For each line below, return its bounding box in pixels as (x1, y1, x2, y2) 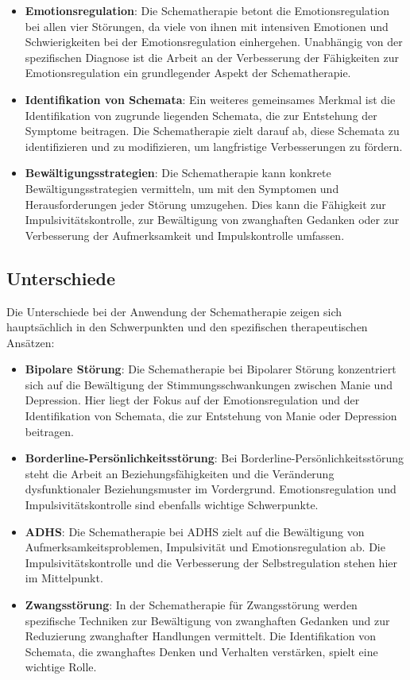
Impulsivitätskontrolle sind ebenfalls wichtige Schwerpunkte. (25, 496, 319, 513)
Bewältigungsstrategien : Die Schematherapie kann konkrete (25, 164, 331, 181)
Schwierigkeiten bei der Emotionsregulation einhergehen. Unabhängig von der (25, 33, 403, 50)
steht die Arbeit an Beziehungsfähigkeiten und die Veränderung (25, 465, 335, 481)
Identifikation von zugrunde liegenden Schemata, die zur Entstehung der (25, 106, 377, 123)
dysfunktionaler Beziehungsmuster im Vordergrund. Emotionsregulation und (25, 481, 396, 497)
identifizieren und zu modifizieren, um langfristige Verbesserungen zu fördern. (25, 137, 403, 154)
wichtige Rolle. (25, 659, 97, 675)
